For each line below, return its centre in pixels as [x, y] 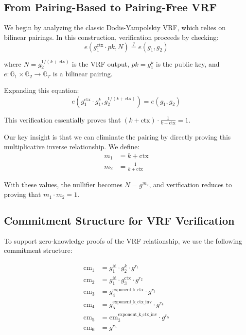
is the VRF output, [100, 63]
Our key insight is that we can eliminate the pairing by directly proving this [117, 137]
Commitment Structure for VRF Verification [119, 220]
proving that [23, 194]
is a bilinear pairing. [83, 74]
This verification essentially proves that [62, 119]
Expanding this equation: [42, 90]
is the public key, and [188, 63]
